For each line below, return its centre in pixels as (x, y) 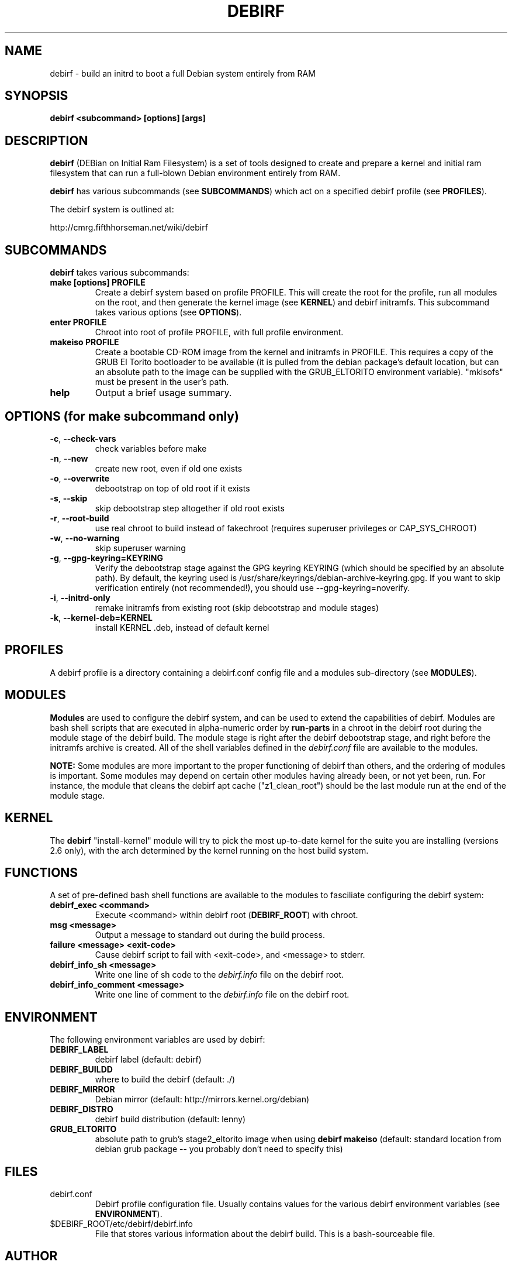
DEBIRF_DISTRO (82, 1109)
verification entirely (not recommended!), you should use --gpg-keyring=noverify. (252, 587)
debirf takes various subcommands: (120, 273)
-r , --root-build (79, 518)
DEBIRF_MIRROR (82, 1089)
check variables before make (151, 448)
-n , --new (69, 458)
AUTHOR (31, 1256)
